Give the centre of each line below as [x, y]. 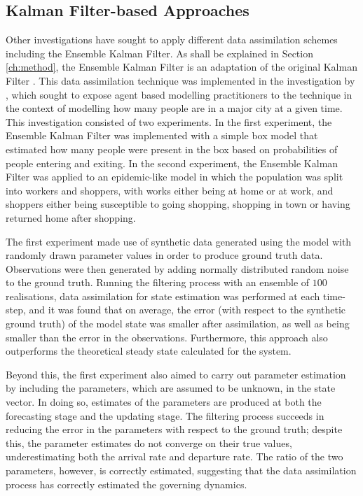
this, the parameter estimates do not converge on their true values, [149, 442]
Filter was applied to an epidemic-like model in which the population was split [174, 177]
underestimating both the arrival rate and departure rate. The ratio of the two [174, 456]
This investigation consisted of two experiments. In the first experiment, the [169, 121]
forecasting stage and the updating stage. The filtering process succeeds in [165, 415]
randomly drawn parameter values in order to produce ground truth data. [164, 255]
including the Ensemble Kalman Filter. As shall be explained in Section [159, 53]
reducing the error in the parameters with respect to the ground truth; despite [174, 429]
